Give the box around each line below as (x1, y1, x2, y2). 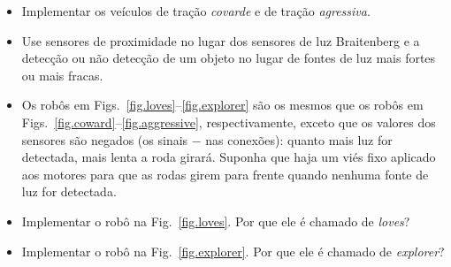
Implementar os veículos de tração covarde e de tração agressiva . (21, 2, 371, 19)
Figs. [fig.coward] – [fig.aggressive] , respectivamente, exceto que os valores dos (21, 112, 436, 131)
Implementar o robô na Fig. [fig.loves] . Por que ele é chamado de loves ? (21, 211, 410, 230)
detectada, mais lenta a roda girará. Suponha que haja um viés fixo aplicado (21, 148, 436, 166)
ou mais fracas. (21, 65, 103, 84)
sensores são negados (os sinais (21, 130, 188, 149)
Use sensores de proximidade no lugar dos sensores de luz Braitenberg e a (21, 31, 420, 50)
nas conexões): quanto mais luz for (205, 130, 393, 149)
